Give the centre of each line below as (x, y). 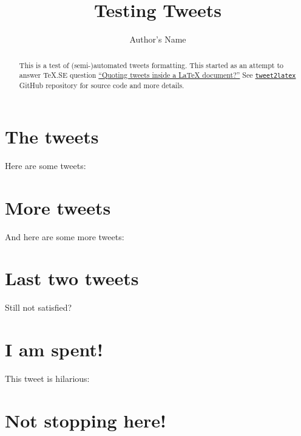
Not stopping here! (86, 420)
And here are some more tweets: (65, 236)
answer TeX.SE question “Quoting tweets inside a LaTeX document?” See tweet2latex (157, 75)
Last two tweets (72, 278)
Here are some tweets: (46, 165)
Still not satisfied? (39, 307)
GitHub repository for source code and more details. (102, 85)
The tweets (52, 136)
